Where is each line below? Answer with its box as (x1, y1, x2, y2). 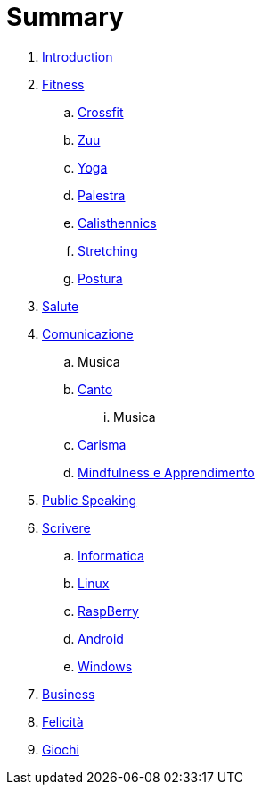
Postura (78, 270, 123, 286)
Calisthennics (78, 215, 157, 231)
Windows (78, 658, 133, 674)
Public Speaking (42, 492, 137, 508)
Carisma (78, 436, 127, 452)
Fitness (42, 76, 85, 92)
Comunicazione (42, 325, 134, 341)
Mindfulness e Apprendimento (78, 464, 255, 480)
